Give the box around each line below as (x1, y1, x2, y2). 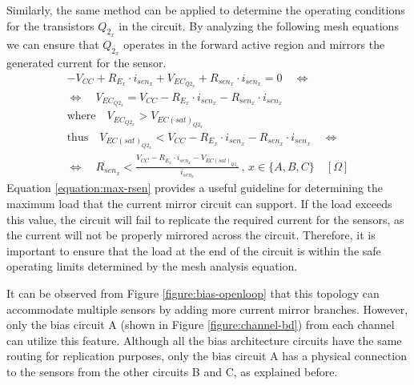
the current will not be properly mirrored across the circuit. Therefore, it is (6, 227, 376, 243)
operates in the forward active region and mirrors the (123, 35, 385, 52)
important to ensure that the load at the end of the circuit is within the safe (6, 242, 381, 259)
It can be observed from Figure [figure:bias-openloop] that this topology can (6, 284, 380, 301)
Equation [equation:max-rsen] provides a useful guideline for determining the (6, 179, 384, 196)
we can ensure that (6, 35, 99, 52)
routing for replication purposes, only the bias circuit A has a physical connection (6, 347, 407, 364)
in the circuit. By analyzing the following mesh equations (119, 17, 399, 34)
